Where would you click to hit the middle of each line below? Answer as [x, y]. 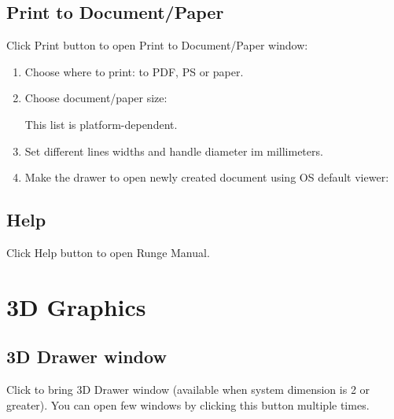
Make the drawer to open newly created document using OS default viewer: [207, 177]
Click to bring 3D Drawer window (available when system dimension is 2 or [188, 390]
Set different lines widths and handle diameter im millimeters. [174, 151]
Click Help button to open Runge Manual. [108, 252]
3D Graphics [76, 306]
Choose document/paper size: [96, 98]
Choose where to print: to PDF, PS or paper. [134, 71]
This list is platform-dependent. [101, 124]
